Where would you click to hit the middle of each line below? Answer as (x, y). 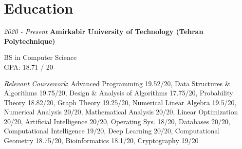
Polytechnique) (30, 41)
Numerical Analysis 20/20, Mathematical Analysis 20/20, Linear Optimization (121, 112)
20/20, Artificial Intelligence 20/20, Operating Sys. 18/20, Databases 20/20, (117, 121)
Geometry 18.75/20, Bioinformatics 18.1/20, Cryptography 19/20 (101, 140)
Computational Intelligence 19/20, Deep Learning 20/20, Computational (112, 131)
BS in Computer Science (40, 57)
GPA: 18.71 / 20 (28, 66)
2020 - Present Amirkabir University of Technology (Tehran (104, 31)
